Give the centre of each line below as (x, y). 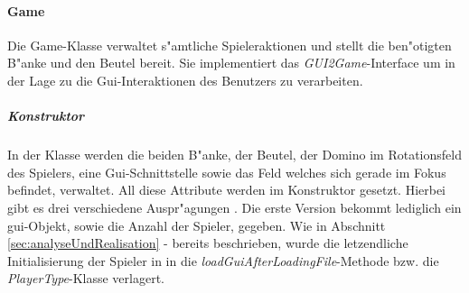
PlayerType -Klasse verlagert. (86, 278)
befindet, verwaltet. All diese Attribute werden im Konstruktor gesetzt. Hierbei (227, 190)
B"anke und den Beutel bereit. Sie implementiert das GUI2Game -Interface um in (231, 63)
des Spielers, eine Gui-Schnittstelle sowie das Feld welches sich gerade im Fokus (227, 172)
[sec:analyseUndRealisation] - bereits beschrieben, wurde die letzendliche (208, 243)
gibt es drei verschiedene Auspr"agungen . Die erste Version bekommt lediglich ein (234, 207)
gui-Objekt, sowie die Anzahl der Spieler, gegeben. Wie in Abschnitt (197, 225)
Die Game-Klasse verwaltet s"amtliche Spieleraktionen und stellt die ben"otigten (230, 45)
